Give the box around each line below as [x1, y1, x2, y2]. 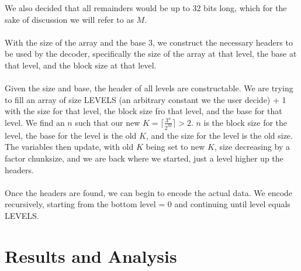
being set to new [146, 140, 205, 153]
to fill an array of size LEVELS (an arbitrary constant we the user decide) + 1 [5, 93, 286, 105]
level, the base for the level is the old [5, 129, 137, 141]
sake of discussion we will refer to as [5, 13, 134, 25]
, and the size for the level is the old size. [146, 129, 293, 141]
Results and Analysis [5, 243, 177, 267]
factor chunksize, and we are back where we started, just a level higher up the [5, 152, 283, 164]
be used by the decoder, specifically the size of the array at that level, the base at [5, 47, 297, 60]
